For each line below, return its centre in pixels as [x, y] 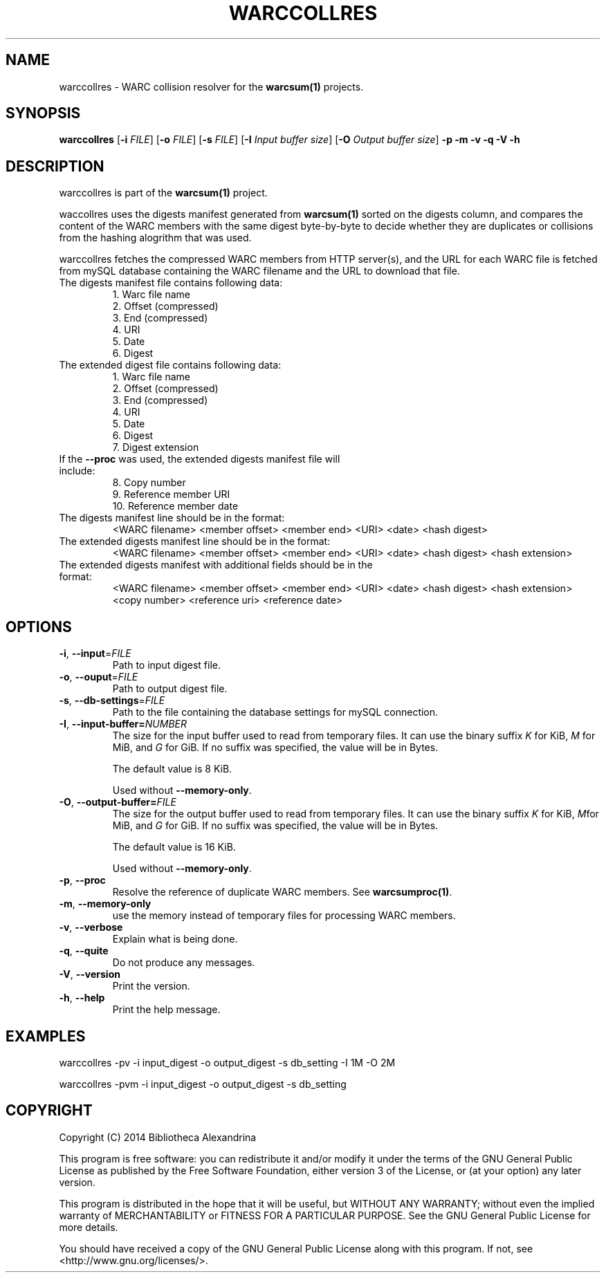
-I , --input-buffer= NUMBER [123, 724]
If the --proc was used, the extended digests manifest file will [200, 459]
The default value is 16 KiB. [174, 847]
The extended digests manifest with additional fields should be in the [216, 565]
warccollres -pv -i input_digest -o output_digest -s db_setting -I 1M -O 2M [227, 1062]
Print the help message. [166, 1010]
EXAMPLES [46, 1036]
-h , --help [82, 998]
